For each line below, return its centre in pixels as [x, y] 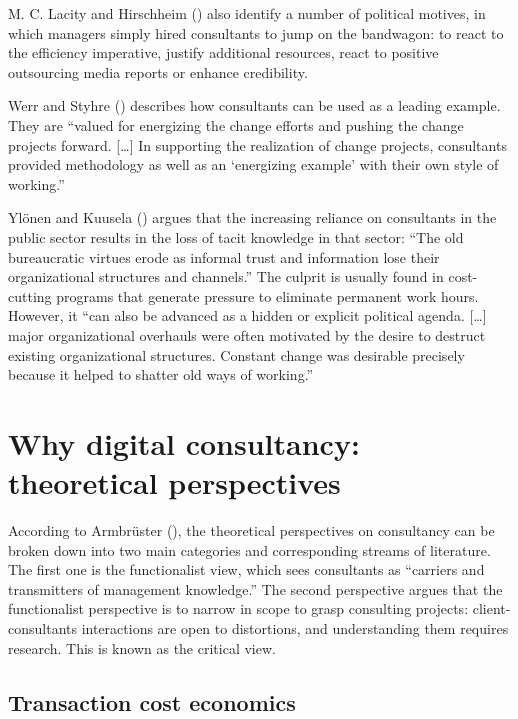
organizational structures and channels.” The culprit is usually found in [226, 276]
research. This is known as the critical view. [142, 647]
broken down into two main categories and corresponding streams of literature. [249, 549]
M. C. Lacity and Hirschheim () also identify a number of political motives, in [247, 13]
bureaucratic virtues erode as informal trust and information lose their [224, 256]
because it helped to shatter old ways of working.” [161, 374]
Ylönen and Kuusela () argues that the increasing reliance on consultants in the [252, 217]
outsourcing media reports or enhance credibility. [158, 71]
